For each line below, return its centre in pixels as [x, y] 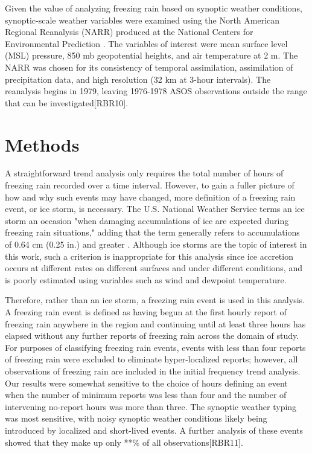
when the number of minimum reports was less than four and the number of [146, 395]
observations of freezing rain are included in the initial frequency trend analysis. [153, 371]
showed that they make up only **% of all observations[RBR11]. [124, 442]
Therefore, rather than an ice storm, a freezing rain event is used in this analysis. [155, 300]
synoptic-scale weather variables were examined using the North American [142, 20]
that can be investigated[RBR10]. [67, 102]
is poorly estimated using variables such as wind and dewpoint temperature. [146, 279]
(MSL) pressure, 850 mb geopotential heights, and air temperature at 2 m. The [151, 55]
